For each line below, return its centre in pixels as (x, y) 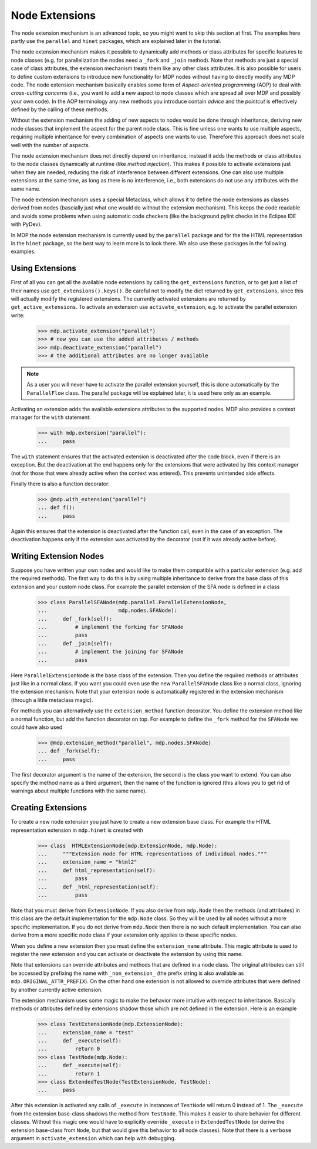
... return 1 (69, 1073)
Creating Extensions (49, 808)
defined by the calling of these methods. (60, 109)
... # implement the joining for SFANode (111, 652)
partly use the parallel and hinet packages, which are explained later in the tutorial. (116, 41)
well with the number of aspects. (50, 145)
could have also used (37, 727)
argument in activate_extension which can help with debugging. (93, 1138)
